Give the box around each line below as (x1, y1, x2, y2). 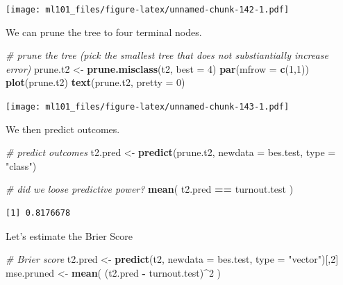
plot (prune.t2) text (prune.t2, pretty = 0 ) (6, 75, 185, 89)
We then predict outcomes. (6, 121, 120, 136)
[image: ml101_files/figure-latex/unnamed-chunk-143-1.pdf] (6, 102, 290, 112)
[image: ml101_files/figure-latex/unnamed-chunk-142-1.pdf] (6, 5, 290, 15)
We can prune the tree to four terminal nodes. (6, 24, 202, 39)
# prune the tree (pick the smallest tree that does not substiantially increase (6, 48, 328, 62)
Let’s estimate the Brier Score (6, 228, 133, 243)
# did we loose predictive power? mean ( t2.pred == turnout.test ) (6, 182, 294, 196)
